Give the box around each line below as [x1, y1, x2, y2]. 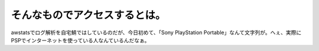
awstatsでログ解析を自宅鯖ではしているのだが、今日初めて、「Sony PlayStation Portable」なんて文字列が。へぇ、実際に [11, 29, 302, 36]
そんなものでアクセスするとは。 [11, 9, 166, 21]
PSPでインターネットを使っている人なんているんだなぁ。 [11, 37, 150, 43]
